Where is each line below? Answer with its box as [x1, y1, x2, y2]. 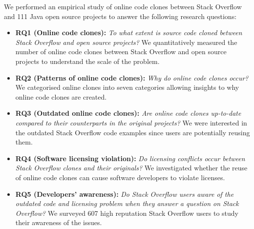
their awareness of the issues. [15, 217, 102, 228]
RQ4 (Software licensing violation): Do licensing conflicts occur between [15, 153, 245, 163]
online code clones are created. [15, 91, 107, 102]
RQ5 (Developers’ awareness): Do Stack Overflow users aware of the [15, 188, 234, 199]
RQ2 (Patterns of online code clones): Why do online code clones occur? [15, 72, 249, 83]
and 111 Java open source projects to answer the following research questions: [4, 11, 237, 21]
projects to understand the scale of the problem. [15, 56, 160, 66]
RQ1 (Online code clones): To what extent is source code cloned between [15, 27, 242, 38]
